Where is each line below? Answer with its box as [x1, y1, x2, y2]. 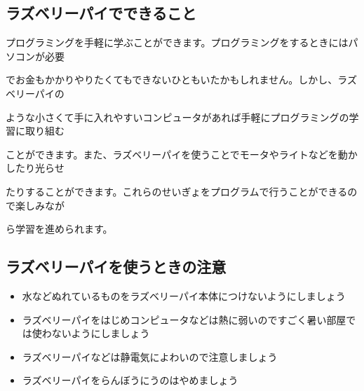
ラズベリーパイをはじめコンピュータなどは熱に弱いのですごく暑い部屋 [22, 312, 346, 327]
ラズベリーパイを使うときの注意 [6, 256, 227, 277]
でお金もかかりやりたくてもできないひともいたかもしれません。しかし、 [6, 72, 338, 87]
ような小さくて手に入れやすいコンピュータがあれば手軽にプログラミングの [6, 109, 349, 124]
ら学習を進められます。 [6, 221, 113, 236]
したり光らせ [6, 160, 65, 175]
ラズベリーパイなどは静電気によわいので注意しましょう [22, 349, 278, 364]
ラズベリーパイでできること [6, 2, 196, 24]
